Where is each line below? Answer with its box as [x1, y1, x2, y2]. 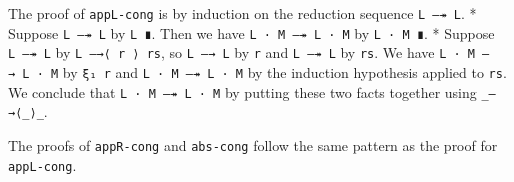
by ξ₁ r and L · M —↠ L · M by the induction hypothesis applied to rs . [62, 61, 507, 82]
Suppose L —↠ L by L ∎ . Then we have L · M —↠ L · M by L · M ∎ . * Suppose [8, 22, 495, 43]
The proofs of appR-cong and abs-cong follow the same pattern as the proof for [8, 134, 498, 155]
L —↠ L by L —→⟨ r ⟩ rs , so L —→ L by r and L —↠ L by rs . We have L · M [8, 42, 475, 63]
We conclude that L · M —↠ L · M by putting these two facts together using [8, 81, 477, 102]
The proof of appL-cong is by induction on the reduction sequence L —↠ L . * [8, 3, 477, 23]
